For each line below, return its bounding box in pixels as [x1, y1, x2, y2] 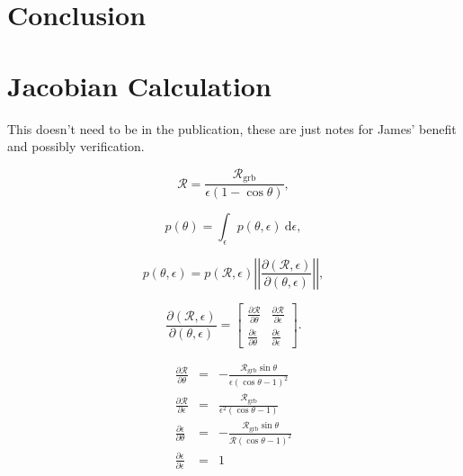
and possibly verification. [7, 137, 145, 156]
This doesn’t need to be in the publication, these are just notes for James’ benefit [7, 119, 457, 138]
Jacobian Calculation [7, 67, 272, 103]
